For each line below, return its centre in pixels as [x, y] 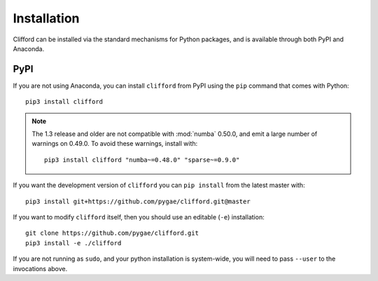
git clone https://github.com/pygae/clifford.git [112, 233]
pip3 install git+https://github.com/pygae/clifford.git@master [138, 201]
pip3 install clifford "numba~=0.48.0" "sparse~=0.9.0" [142, 160]
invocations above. [40, 268]
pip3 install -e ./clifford [73, 243]
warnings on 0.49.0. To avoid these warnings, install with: [115, 144]
